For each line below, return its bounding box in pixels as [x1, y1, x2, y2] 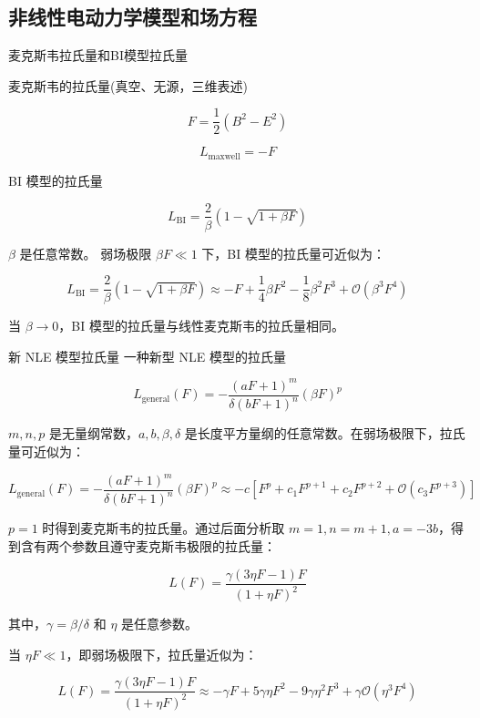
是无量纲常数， [48, 424, 138, 443]
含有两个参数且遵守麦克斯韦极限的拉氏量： [20, 537, 276, 555]
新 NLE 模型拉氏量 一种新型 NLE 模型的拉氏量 [8, 346, 286, 365]
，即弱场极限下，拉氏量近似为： [66, 644, 258, 663]
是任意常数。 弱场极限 [19, 243, 152, 262]
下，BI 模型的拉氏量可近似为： [201, 243, 385, 262]
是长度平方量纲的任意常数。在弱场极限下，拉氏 [184, 424, 465, 443]
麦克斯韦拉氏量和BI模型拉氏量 [8, 46, 188, 65]
